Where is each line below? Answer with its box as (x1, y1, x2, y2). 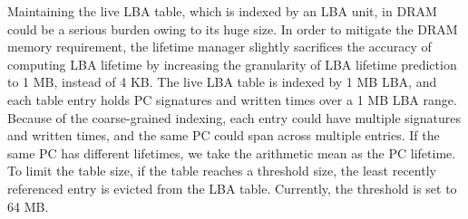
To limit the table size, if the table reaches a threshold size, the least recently (7, 161, 436, 180)
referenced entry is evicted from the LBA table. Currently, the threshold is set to (7, 178, 457, 197)
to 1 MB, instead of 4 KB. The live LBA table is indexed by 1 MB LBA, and (7, 72, 437, 91)
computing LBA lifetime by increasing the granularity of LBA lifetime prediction (7, 54, 457, 73)
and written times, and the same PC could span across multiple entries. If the (7, 126, 440, 145)
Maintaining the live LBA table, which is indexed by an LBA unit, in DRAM (7, 2, 437, 20)
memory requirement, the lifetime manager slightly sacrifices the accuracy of (7, 37, 432, 56)
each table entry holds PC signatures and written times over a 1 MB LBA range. (7, 90, 457, 109)
